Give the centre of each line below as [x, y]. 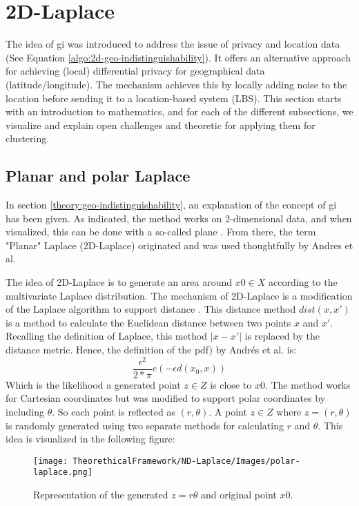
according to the [303, 282]
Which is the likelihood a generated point [93, 384]
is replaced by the [282, 336]
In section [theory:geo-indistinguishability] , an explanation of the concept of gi [171, 205]
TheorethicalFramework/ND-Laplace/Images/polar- [186, 461]
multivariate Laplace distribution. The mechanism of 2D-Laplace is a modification [179, 295]
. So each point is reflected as [114, 411]
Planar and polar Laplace [98, 176]
